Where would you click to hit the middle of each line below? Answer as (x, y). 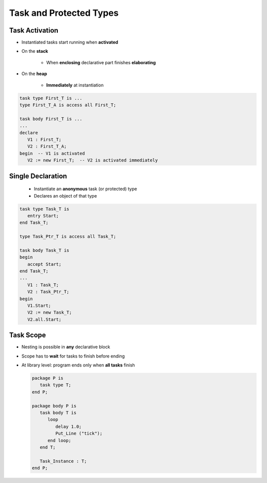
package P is (48, 378)
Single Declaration (38, 176)
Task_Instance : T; (63, 461)
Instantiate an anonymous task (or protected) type (86, 189)
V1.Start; (39, 305)
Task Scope (28, 335)
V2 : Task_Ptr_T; (48, 292)
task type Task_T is (44, 209)
